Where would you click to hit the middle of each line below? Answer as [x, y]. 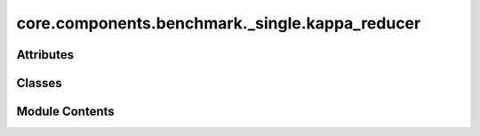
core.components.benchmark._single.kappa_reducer [219, 23]
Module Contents [65, 112]
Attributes [45, 55]
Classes [39, 83]
